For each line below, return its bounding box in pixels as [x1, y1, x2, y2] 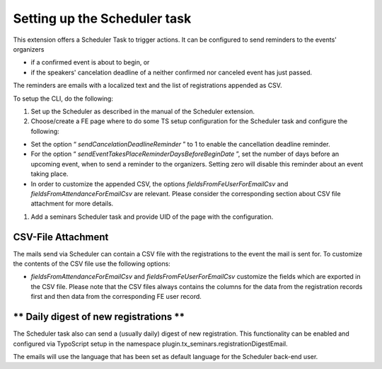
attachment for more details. [30, 199, 114, 208]
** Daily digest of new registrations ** [13, 311, 185, 323]
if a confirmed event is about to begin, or [30, 58, 150, 67]
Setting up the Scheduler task [13, 11, 192, 26]
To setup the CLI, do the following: [13, 94, 113, 103]
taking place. [30, 170, 69, 178]
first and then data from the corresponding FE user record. [30, 293, 202, 301]
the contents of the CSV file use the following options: [13, 259, 171, 268]
